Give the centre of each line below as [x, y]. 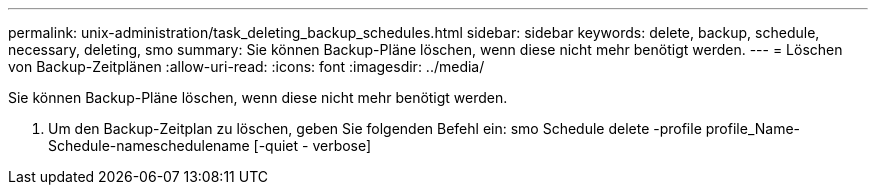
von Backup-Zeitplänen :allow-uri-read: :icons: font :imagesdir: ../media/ [246, 66]
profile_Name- [753, 128]
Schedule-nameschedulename [149, 145]
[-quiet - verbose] [312, 145]
